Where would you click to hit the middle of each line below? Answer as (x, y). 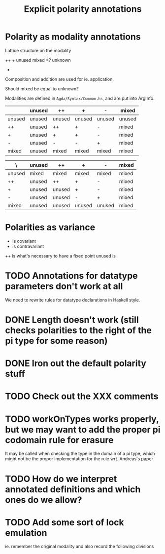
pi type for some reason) (56, 341)
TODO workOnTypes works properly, (82, 419)
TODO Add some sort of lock (65, 522)
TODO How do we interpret (61, 479)
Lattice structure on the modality (38, 50)
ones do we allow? (44, 500)
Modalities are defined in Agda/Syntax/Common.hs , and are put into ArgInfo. (80, 98)
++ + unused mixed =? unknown (38, 60)
